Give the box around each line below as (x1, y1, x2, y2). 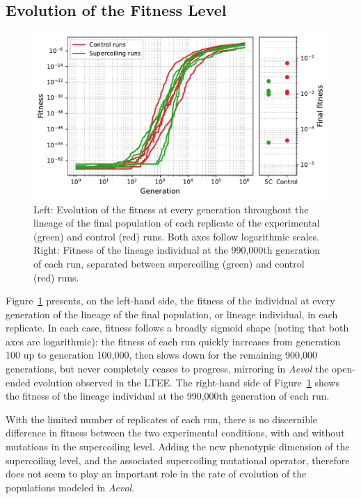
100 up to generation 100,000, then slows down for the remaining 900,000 (6, 347, 317, 362)
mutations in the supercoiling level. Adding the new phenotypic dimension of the (6, 439, 350, 454)
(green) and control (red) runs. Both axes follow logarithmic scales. (33, 229, 319, 243)
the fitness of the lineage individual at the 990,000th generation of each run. (6, 388, 330, 403)
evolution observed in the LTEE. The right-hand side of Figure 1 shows (33, 375, 339, 389)
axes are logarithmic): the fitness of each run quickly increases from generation (6, 334, 341, 348)
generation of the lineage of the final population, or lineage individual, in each (6, 306, 338, 321)
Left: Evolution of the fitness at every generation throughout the (33, 202, 309, 216)
